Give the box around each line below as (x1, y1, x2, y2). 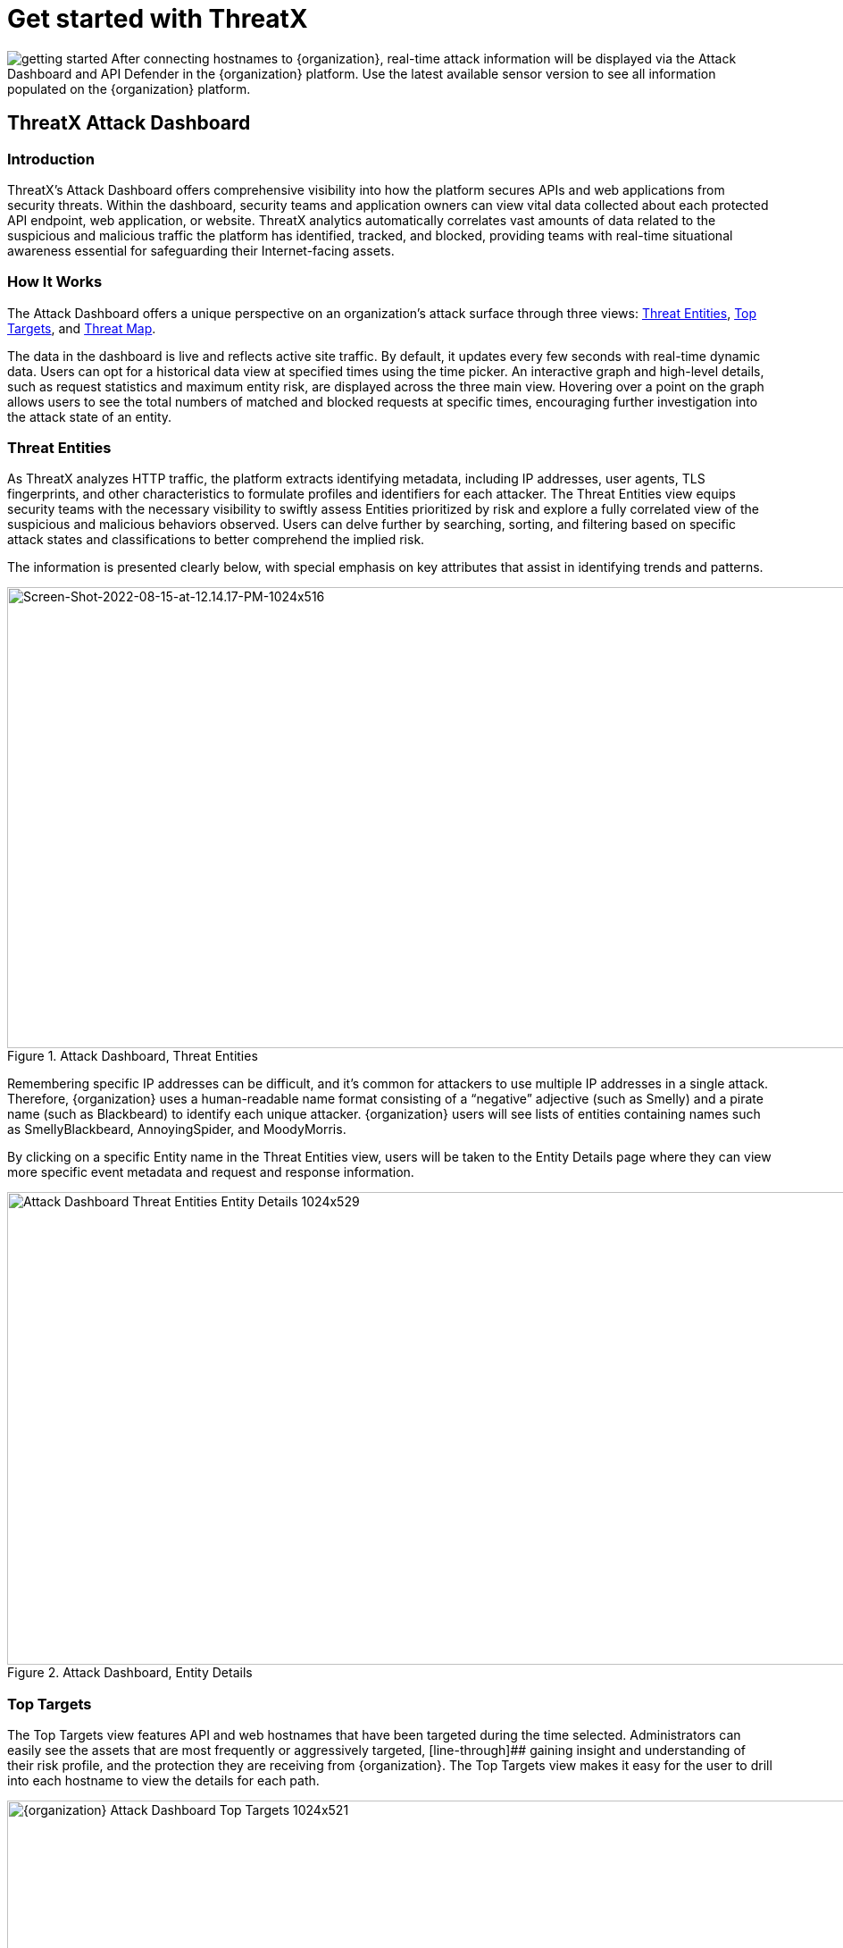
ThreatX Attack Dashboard (7, 112, 251, 135)
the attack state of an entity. (7, 408, 172, 424)
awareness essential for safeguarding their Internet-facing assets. (7, 242, 395, 258)
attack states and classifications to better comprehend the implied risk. (7, 532, 425, 548)
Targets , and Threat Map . (7, 320, 156, 336)
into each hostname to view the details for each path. (7, 1773, 320, 1789)
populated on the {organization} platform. (7, 80, 251, 97)
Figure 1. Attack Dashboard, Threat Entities (7, 1048, 258, 1064)
